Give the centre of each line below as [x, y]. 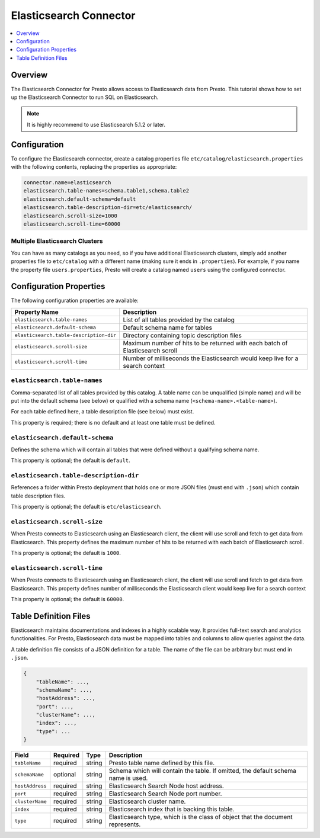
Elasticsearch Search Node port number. [165, 794]
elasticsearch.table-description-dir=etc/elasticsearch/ [108, 208]
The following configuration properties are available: [75, 301]
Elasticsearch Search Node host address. [167, 786]
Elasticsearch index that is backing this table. [172, 810]
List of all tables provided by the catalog [179, 320]
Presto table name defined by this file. [162, 763]
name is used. [128, 778]
